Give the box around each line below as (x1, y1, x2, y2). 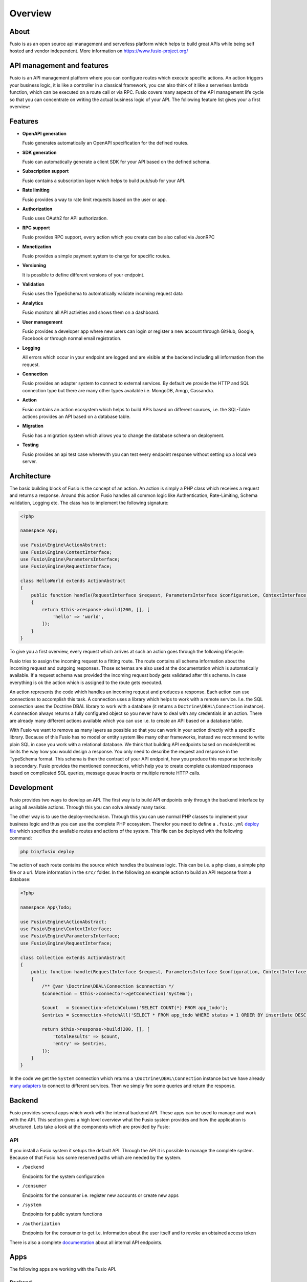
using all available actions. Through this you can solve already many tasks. (9, 804, 167, 810)
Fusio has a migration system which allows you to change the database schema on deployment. (22, 432, 225, 438)
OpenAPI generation (22, 130, 67, 136)
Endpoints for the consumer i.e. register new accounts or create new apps (22, 1192, 179, 1198)
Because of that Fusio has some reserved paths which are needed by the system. (9, 1154, 182, 1160)
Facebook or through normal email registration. (22, 335, 122, 342)
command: (9, 835, 32, 841)
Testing (22, 442, 39, 448)
